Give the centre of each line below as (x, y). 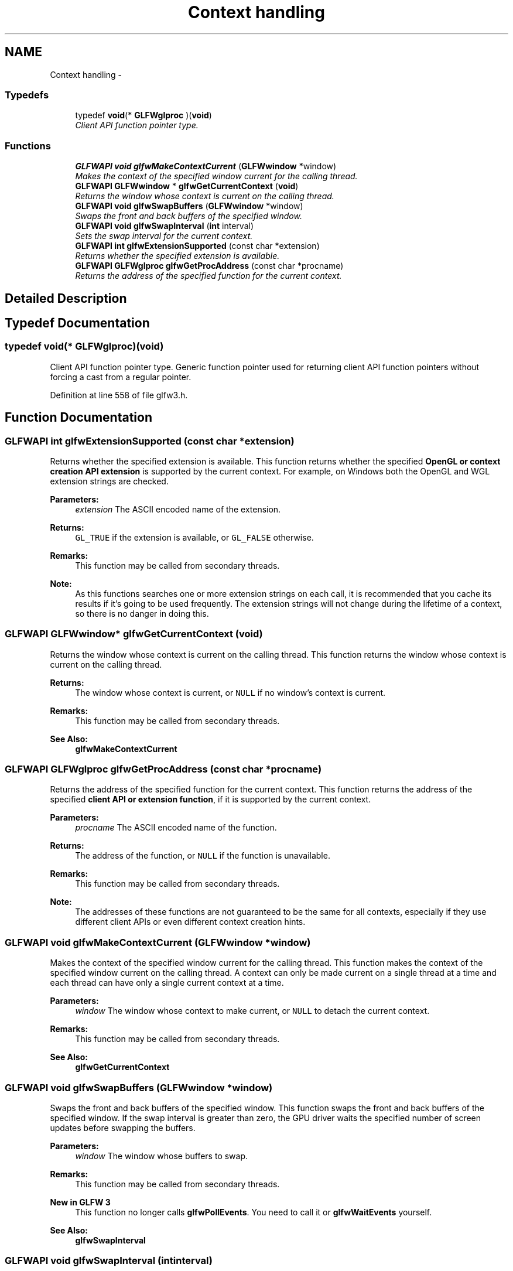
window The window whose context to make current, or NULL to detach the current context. (252, 1011)
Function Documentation (78, 418)
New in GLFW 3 (80, 1202)
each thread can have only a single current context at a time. (167, 983)
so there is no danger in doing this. (142, 613)
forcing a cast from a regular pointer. (121, 377)
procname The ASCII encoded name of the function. (176, 828)
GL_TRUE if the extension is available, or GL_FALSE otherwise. (194, 537)
